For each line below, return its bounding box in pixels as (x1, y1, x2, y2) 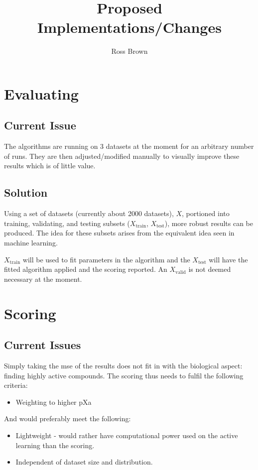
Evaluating (4, 83, 79, 104)
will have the (209, 254, 248, 264)
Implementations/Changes (37, 17, 222, 37)
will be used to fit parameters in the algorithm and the (22, 254, 190, 264)
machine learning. (4, 237, 58, 248)
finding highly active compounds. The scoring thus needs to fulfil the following (4, 370, 244, 380)
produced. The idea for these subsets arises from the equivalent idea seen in (4, 228, 235, 238)
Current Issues (4, 337, 81, 352)
